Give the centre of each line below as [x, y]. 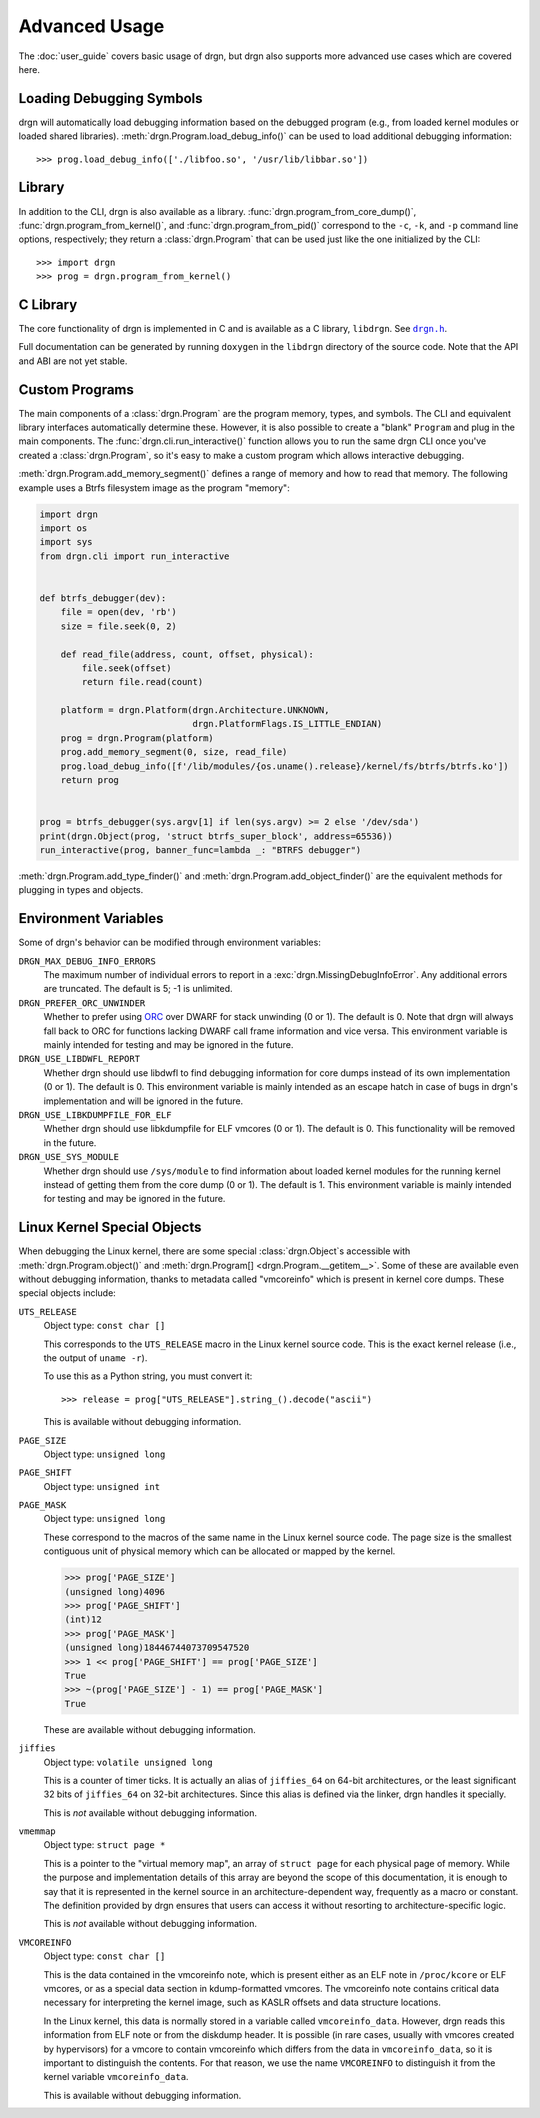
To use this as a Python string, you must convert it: [148, 1376]
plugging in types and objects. [81, 890]
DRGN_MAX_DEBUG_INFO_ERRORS [87, 961]
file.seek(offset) [126, 668]
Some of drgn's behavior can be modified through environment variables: [170, 942]
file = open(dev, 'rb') [118, 612]
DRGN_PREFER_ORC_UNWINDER [82, 1003]
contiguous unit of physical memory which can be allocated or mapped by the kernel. [219, 1551]
